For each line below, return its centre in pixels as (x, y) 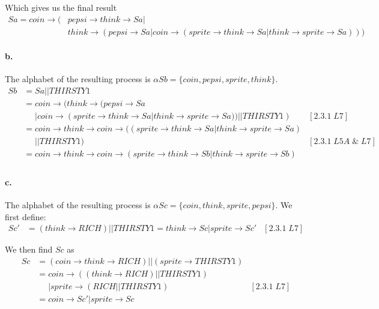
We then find (29, 249)
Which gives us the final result (61, 7)
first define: (26, 216)
